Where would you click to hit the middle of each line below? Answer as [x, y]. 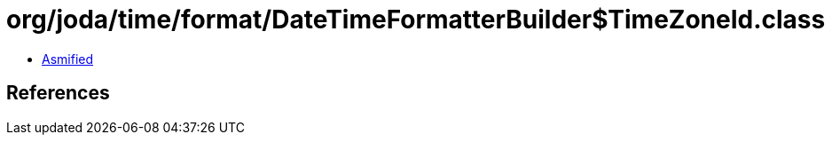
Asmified [68, 59]
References [58, 93]
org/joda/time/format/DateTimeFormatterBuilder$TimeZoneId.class [416, 20]
